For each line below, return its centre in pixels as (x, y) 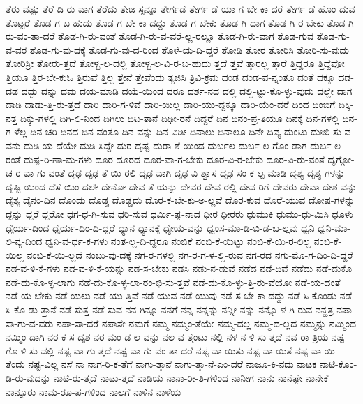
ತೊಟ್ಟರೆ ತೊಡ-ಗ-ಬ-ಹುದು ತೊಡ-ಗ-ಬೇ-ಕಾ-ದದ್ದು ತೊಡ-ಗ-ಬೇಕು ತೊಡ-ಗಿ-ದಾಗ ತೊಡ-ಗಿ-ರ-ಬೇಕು (165, 22)
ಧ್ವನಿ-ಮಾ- (334, 227)
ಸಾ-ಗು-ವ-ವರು (30, 323)
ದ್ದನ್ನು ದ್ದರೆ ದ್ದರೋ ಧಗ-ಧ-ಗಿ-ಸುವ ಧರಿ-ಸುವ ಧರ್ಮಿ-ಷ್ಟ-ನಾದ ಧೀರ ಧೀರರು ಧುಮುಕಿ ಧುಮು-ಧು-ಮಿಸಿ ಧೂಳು (179, 213)
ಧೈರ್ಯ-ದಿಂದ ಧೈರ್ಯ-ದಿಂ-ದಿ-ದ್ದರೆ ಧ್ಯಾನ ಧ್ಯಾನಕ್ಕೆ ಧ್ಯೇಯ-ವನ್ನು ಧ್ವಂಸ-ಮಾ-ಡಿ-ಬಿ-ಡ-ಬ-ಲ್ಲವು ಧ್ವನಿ (160, 227)
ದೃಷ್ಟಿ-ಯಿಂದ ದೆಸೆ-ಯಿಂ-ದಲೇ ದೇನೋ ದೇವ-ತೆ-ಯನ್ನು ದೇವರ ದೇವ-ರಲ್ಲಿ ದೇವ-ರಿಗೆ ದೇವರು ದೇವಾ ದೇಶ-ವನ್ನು (181, 186)
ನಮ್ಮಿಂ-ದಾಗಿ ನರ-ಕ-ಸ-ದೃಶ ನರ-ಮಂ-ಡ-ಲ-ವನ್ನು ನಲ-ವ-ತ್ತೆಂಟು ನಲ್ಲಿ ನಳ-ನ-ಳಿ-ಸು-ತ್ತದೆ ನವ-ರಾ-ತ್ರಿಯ (167, 337)
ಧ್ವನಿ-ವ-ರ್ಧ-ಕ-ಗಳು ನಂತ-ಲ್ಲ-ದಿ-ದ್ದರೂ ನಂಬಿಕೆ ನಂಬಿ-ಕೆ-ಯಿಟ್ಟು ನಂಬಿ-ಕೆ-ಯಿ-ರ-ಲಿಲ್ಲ (178, 241)
